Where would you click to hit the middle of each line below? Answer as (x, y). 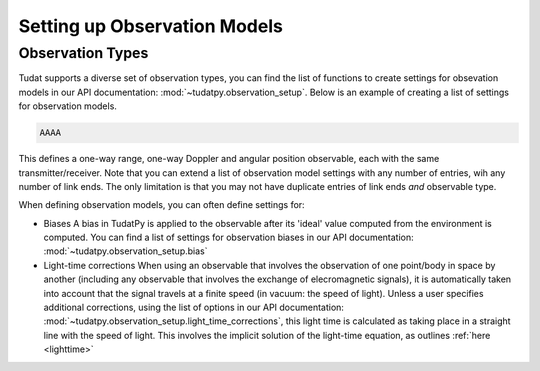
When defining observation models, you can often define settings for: (161, 205)
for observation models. (67, 106)
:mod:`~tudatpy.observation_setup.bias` (125, 251)
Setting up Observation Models (151, 26)
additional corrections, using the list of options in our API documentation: (194, 307)
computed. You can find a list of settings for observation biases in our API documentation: (228, 237)
